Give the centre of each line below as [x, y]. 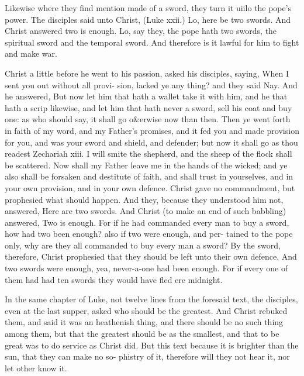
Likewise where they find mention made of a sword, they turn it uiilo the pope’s [148, 8]
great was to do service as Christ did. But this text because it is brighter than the [152, 345]
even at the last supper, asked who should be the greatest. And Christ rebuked [146, 310]
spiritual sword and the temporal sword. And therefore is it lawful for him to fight [152, 42]
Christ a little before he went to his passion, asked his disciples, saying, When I [147, 73]
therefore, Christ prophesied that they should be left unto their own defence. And [151, 256]
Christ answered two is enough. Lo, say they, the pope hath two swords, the [141, 31]
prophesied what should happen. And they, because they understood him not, [144, 199]
